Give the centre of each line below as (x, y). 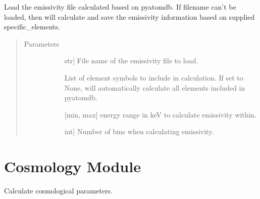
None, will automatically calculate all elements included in (155, 87)
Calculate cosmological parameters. (58, 191)
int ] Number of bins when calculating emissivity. (139, 131)
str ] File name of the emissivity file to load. (131, 61)
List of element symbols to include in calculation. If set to (154, 77)
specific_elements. (32, 27)
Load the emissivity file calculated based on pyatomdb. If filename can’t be (120, 7)
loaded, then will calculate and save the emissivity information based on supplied (129, 16)
